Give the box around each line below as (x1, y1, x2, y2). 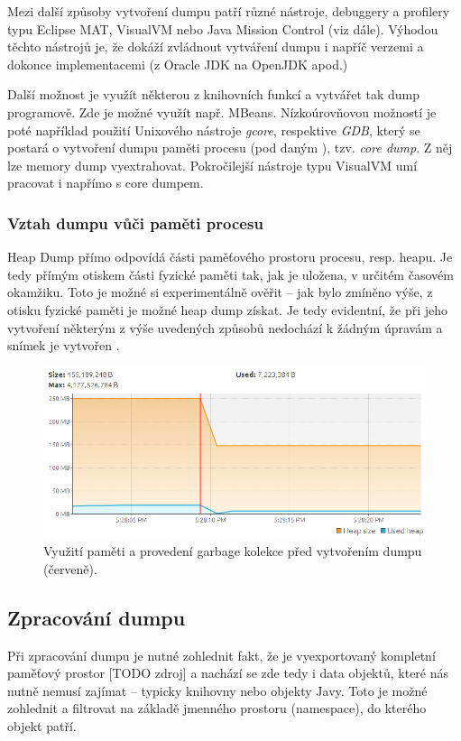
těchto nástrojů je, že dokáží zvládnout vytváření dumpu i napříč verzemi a (7, 37, 424, 56)
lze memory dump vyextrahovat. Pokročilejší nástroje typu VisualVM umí (7, 155, 418, 174)
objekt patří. (7, 717, 77, 736)
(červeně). (43, 559, 97, 578)
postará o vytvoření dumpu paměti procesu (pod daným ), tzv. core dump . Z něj (7, 138, 453, 157)
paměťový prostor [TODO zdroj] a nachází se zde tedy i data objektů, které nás (7, 663, 449, 682)
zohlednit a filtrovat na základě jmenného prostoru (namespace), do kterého (7, 699, 427, 718)
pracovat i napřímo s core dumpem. (7, 173, 204, 192)
